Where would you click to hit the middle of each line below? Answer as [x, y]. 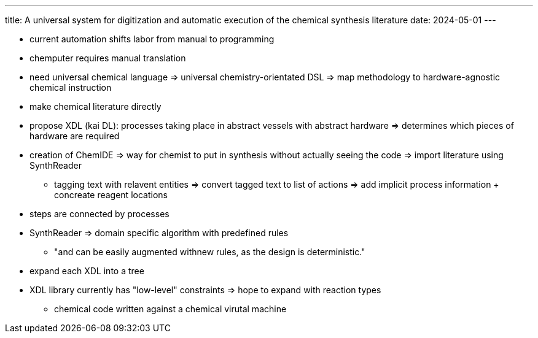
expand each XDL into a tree [87, 271]
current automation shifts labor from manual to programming [152, 39]
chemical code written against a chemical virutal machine [170, 309]
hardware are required [75, 136]
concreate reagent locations [111, 195]
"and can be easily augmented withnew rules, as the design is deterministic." [210, 252]
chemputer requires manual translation [108, 58]
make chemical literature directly [96, 106]
